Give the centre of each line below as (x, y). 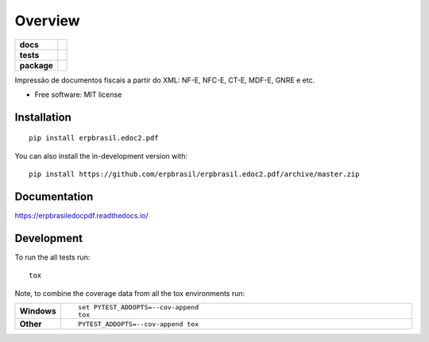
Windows (38, 311)
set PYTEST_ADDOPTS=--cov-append (138, 307)
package (36, 65)
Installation (43, 117)
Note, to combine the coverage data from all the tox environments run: (130, 293)
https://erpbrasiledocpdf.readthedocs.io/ (81, 216)
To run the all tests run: (52, 257)
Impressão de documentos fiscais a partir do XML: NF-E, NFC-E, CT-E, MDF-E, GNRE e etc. (165, 80)
